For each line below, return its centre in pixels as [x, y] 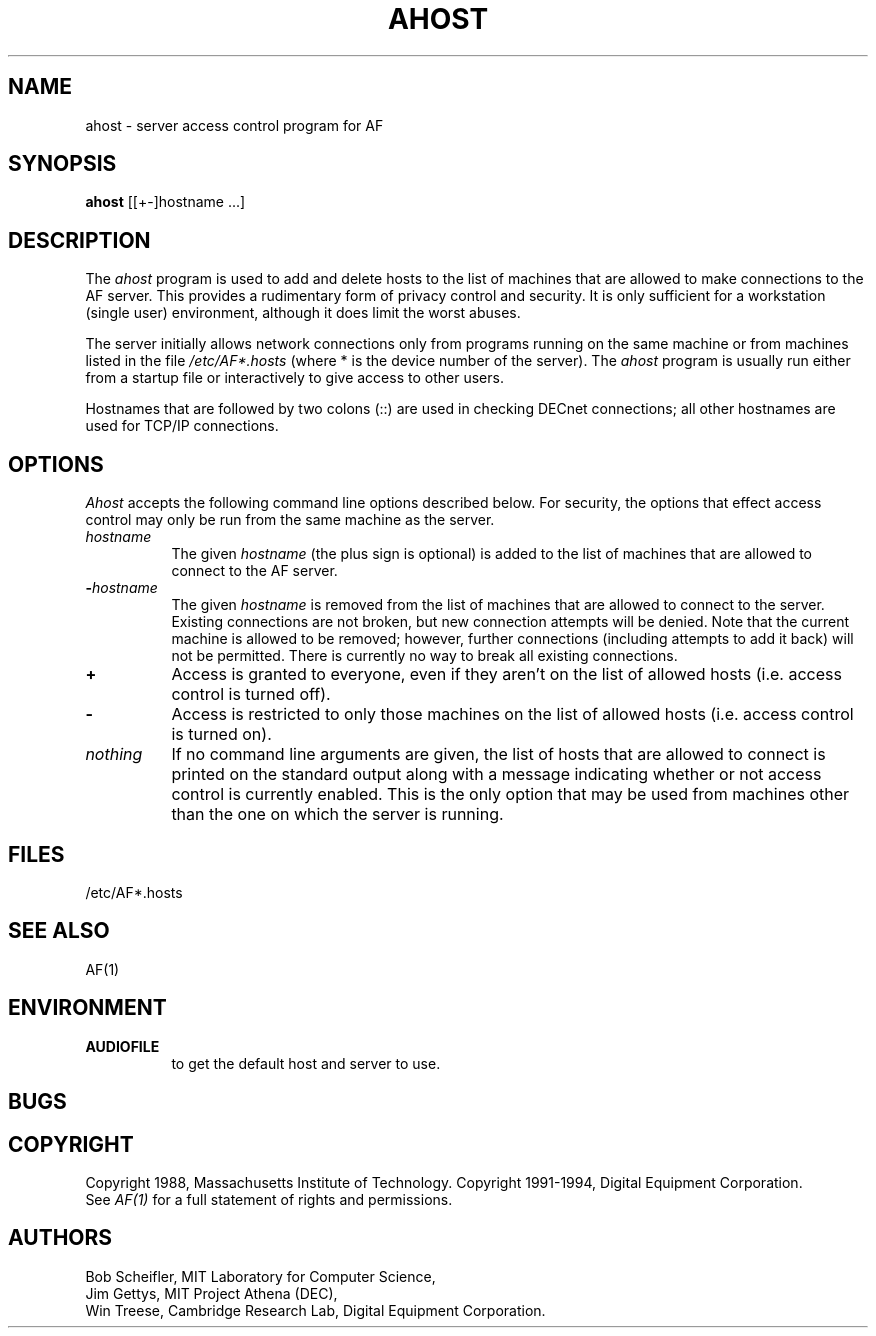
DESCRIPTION [79, 240]
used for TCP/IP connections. [182, 426]
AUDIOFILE [122, 1046]
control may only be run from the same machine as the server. [290, 520]
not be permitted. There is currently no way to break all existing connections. [424, 656]
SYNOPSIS [62, 164]
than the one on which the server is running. [337, 814]
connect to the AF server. [254, 571]
